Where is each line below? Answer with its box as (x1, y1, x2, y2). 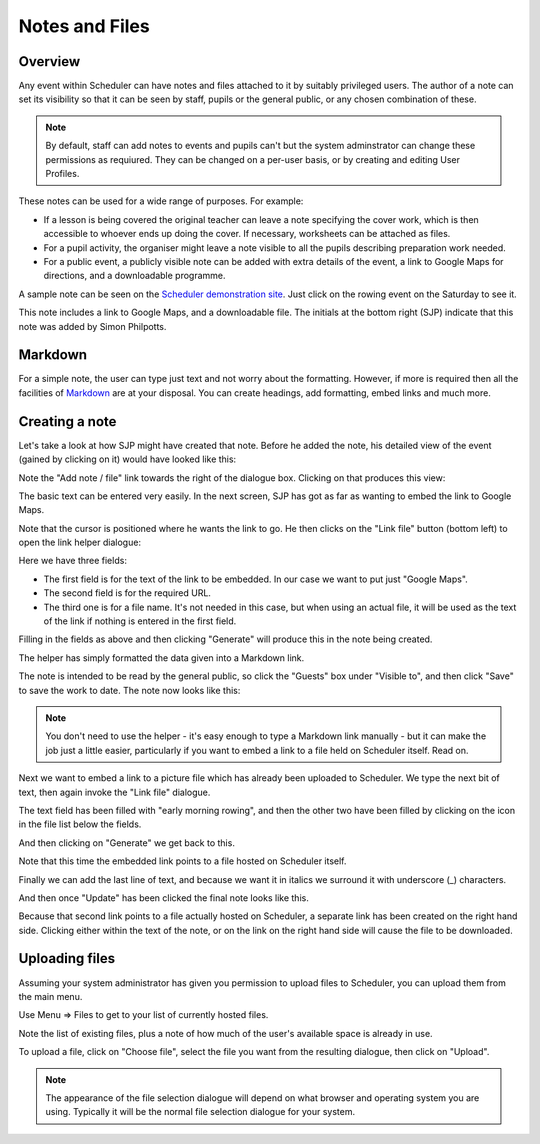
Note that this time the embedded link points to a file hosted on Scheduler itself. (18, 855, 347, 867)
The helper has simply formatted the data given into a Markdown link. (18, 651, 305, 664)
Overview (18, 53, 81, 70)
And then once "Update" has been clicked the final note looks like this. (18, 891, 309, 904)
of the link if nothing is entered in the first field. (43, 615, 237, 627)
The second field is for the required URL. (43, 587, 212, 599)
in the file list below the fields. (18, 818, 142, 830)
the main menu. (18, 990, 83, 1002)
